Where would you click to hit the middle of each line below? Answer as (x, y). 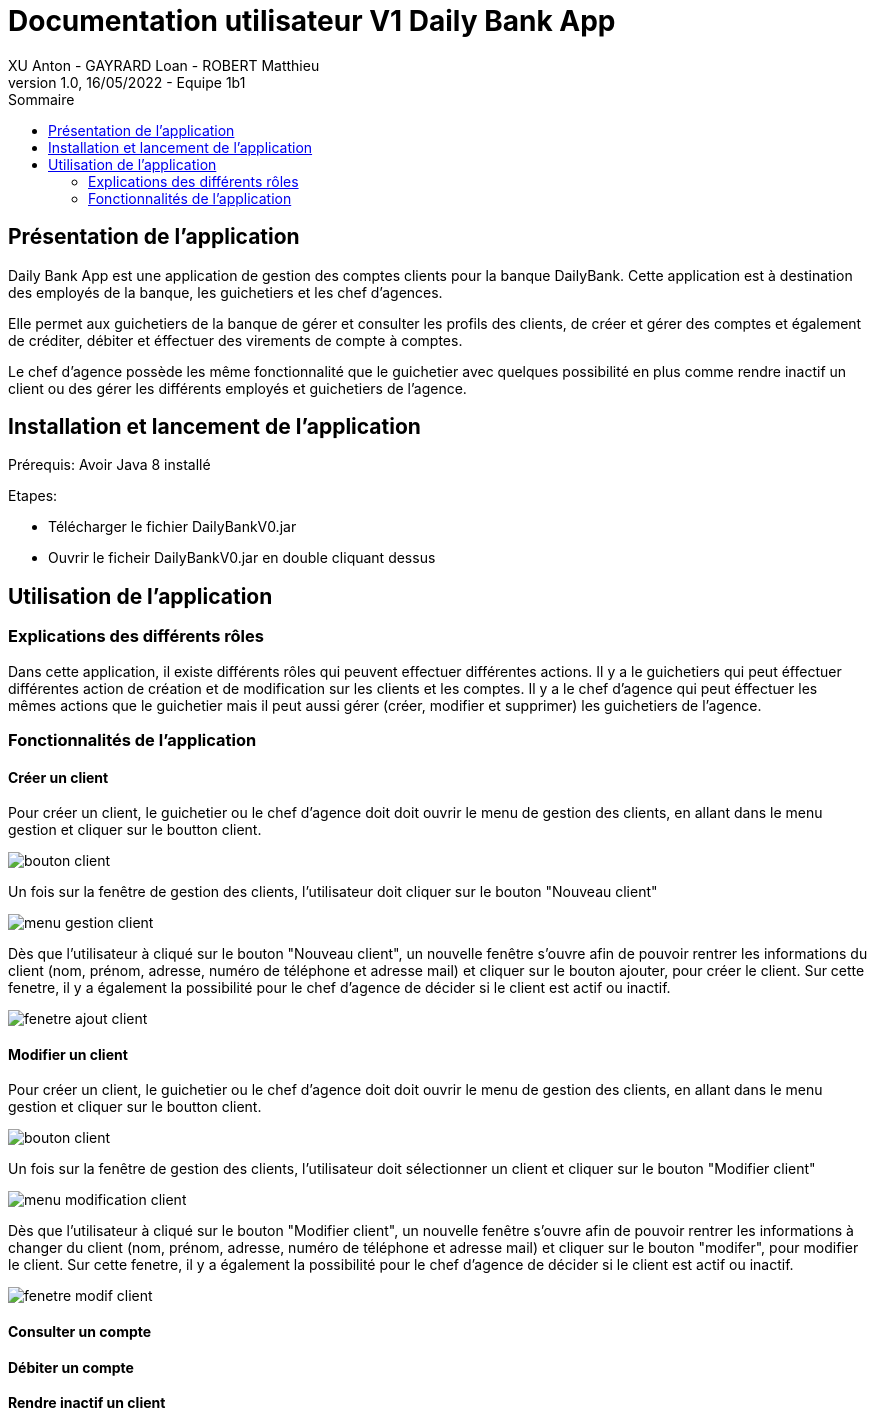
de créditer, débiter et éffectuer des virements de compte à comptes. (235, 340)
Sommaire (41, 99)
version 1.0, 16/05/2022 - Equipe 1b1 (127, 82)
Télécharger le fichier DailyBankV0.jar (172, 527)
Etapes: (33, 496)
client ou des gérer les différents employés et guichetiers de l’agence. (237, 388)
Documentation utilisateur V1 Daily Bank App (312, 21)
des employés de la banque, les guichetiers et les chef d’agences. (225, 292)
